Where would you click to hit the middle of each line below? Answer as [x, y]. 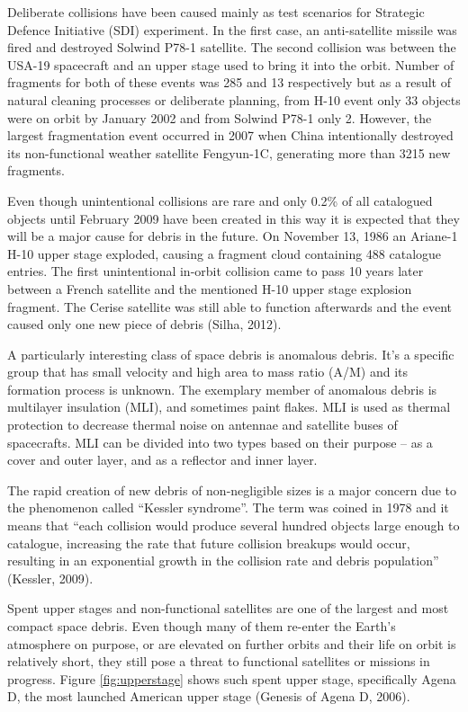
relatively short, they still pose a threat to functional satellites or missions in [219, 661]
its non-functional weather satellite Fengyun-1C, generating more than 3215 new [229, 152]
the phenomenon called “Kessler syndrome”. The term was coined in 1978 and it [228, 507]
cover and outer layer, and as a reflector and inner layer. [162, 460]
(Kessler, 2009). [50, 578]
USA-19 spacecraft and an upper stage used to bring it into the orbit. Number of [231, 64]
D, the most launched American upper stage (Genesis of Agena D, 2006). [209, 696]
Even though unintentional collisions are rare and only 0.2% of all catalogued [220, 200]
